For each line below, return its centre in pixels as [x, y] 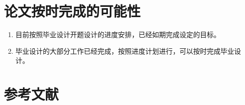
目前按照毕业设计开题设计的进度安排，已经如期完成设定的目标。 [118, 34]
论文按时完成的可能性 [72, 11]
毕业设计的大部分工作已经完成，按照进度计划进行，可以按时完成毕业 [125, 51]
